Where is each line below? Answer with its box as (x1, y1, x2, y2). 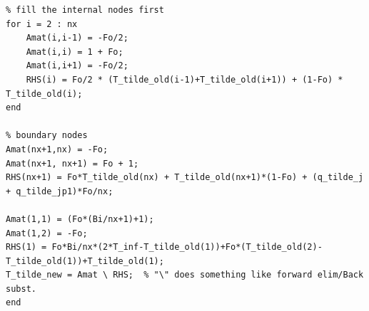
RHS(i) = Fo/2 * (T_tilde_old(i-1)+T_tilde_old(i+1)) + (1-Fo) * (26, 74, 343, 85)
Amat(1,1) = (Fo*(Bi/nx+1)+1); (6, 214, 154, 224)
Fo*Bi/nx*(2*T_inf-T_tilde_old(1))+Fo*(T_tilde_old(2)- (51, 242, 323, 253)
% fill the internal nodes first (6, 5, 164, 15)
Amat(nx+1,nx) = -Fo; (6, 144, 108, 154)
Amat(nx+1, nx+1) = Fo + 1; (6, 158, 139, 169)
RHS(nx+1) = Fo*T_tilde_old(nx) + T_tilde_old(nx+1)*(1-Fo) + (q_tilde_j (6, 172, 364, 183)
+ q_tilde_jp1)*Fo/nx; (6, 186, 113, 196)
